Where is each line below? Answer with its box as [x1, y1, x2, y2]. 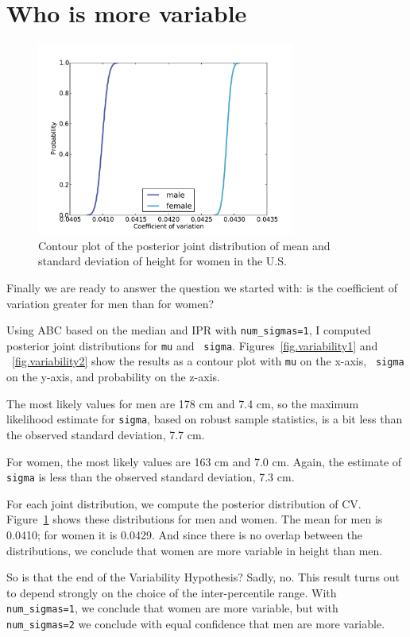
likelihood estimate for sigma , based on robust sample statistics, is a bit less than [6, 411, 403, 427]
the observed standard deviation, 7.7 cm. [6, 426, 205, 442]
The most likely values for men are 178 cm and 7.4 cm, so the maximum [6, 395, 359, 411]
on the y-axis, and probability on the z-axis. [6, 369, 220, 385]
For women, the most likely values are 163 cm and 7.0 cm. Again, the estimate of [6, 453, 402, 469]
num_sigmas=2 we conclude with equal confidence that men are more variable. [6, 615, 385, 631]
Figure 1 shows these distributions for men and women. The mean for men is [6, 511, 383, 527]
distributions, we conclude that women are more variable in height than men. [6, 542, 383, 558]
